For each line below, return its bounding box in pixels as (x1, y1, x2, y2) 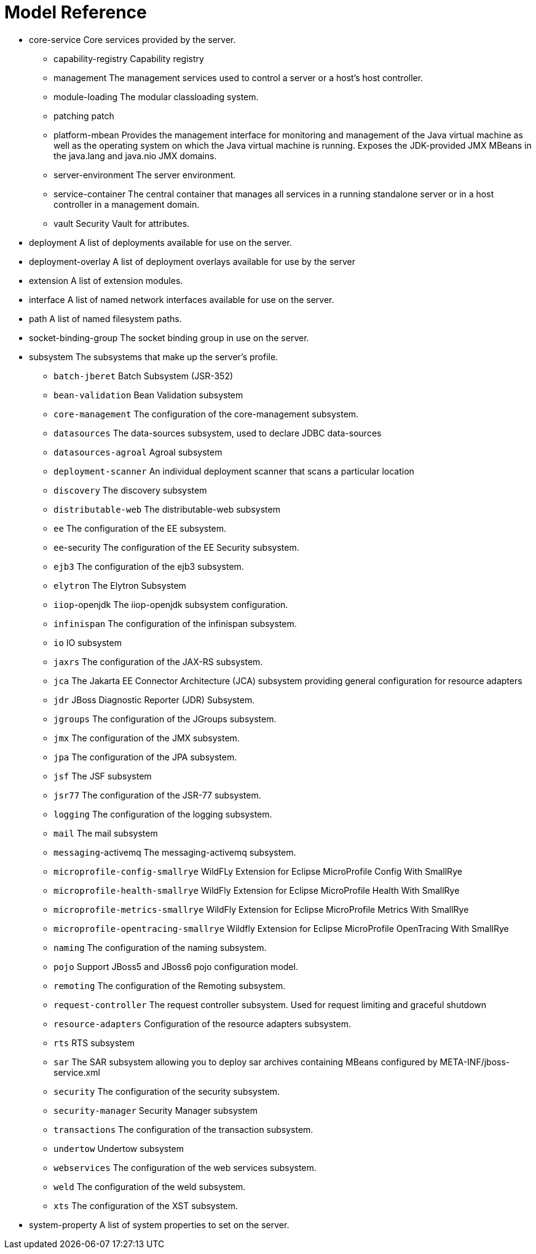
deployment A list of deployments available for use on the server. (29, 237, 292, 248)
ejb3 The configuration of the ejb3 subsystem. (53, 561, 244, 572)
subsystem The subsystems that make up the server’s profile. (29, 351, 278, 362)
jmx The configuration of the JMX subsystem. (53, 732, 240, 743)
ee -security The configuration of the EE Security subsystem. (53, 542, 299, 553)
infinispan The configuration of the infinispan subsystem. (53, 618, 297, 629)
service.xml (53, 1067, 100, 1078)
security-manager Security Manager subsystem (53, 1105, 258, 1116)
